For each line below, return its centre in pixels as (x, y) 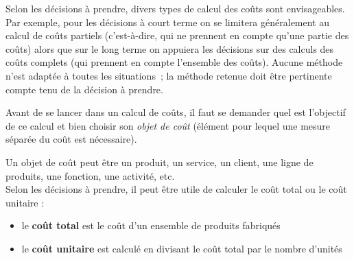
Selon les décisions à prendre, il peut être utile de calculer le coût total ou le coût (176, 189)
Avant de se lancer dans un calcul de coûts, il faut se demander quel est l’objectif (176, 112)
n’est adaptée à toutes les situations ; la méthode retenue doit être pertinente (169, 75)
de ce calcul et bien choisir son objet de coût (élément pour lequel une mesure (168, 125)
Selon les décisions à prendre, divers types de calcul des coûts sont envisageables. (175, 8)
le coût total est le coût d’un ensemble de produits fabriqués (151, 225)
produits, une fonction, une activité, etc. (90, 175)
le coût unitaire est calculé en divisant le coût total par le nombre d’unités (182, 248)
